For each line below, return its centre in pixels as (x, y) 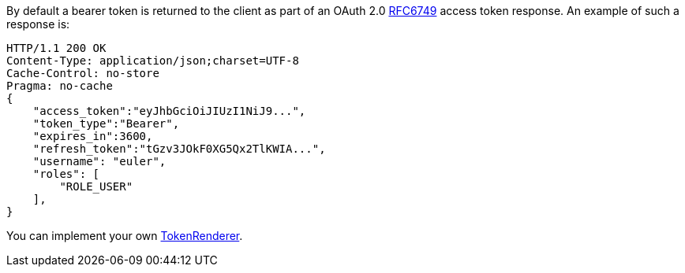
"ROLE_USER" (96, 186)
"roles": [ (66, 174)
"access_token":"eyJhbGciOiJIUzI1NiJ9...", (169, 111)
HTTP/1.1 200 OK (56, 48)
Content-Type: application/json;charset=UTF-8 (153, 61)
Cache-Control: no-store (83, 73)
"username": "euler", (99, 161)
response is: (38, 24)
